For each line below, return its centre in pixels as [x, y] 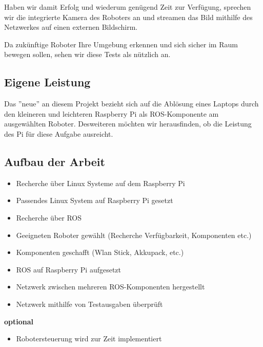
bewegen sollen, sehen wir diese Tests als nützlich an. [87, 54]
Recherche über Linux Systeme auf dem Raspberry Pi [100, 183]
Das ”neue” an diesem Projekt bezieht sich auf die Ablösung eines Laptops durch [131, 104]
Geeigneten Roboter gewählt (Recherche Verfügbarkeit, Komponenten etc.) [134, 235]
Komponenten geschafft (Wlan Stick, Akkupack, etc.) [100, 252]
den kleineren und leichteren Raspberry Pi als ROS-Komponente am [112, 113]
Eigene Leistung [47, 82]
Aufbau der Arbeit [55, 161]
